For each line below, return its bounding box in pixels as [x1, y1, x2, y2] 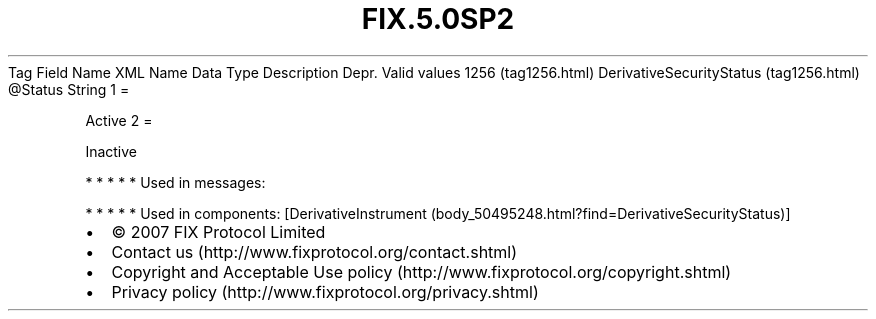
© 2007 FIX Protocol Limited [111, 221, 326, 242]
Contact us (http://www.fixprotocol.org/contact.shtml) [111, 241, 518, 262]
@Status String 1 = [8, 80, 130, 98]
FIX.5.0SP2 [361, 2, 515, 36]
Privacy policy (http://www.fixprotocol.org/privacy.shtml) [111, 281, 539, 302]
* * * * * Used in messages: [85, 173, 266, 191]
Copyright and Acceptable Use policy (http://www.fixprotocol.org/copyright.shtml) [111, 261, 732, 282]
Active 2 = [85, 111, 153, 129]
